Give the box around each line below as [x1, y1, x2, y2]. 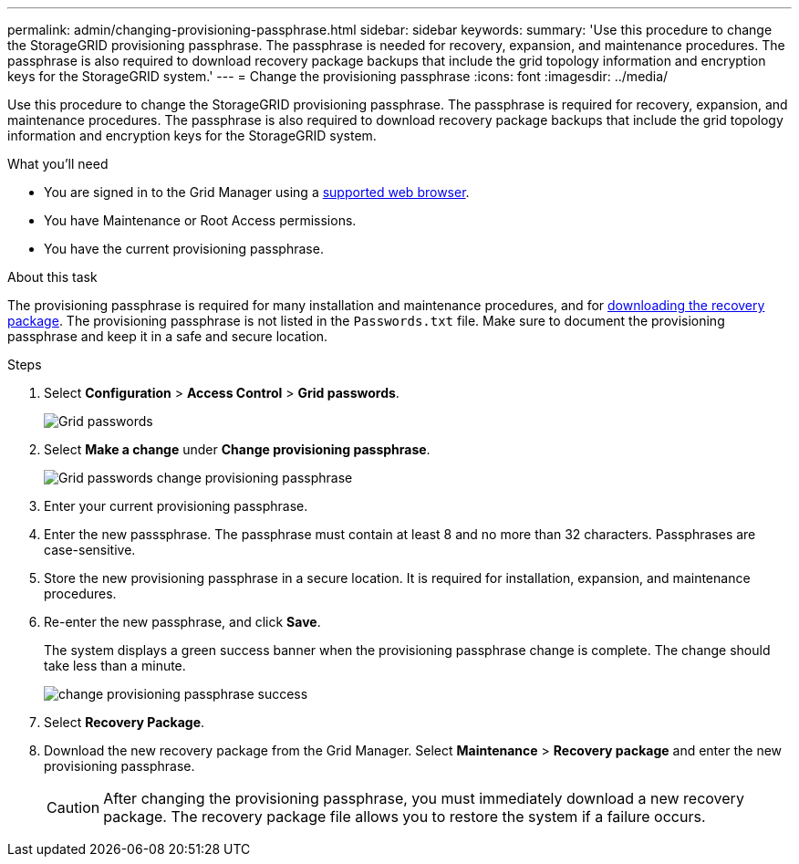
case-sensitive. [44, 542, 136, 557]
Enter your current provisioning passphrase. [44, 498, 308, 514]
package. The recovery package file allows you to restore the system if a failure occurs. [103, 807, 706, 826]
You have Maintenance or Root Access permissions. [44, 213, 357, 228]
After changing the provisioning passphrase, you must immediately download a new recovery [103, 789, 744, 807]
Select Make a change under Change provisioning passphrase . [44, 442, 431, 457]
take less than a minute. [44, 658, 186, 673]
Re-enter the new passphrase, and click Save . [44, 614, 321, 630]
